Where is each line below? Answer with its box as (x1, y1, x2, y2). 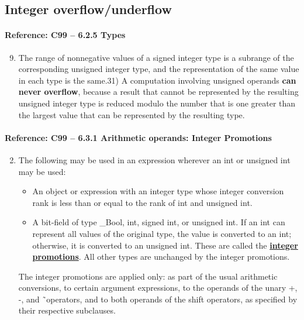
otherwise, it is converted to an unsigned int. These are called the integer (32, 239, 298, 251)
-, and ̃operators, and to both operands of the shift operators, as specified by (18, 293, 298, 305)
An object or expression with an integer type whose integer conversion (32, 185, 284, 197)
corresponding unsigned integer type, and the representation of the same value (18, 63, 299, 75)
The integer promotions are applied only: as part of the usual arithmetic (18, 270, 278, 282)
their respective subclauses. (18, 304, 116, 316)
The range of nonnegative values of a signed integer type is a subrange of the (18, 51, 294, 63)
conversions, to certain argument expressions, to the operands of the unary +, (18, 281, 298, 294)
